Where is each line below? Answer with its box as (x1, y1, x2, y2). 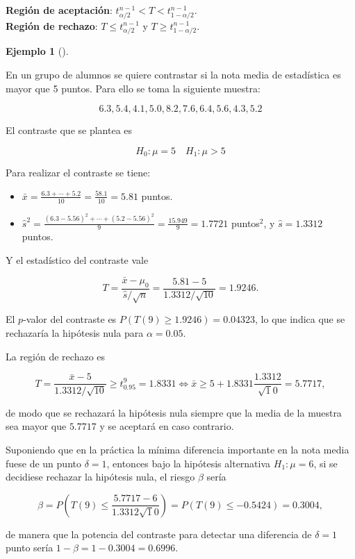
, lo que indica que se (255, 312, 345, 326)
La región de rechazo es (6, 349, 106, 363)
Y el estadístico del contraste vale (6, 253, 149, 267)
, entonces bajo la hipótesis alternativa (106, 456, 271, 470)
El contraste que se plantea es (6, 123, 133, 137)
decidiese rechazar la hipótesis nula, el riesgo (6, 469, 195, 484)
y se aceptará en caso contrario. (99, 419, 234, 433)
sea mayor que (6, 419, 67, 433)
